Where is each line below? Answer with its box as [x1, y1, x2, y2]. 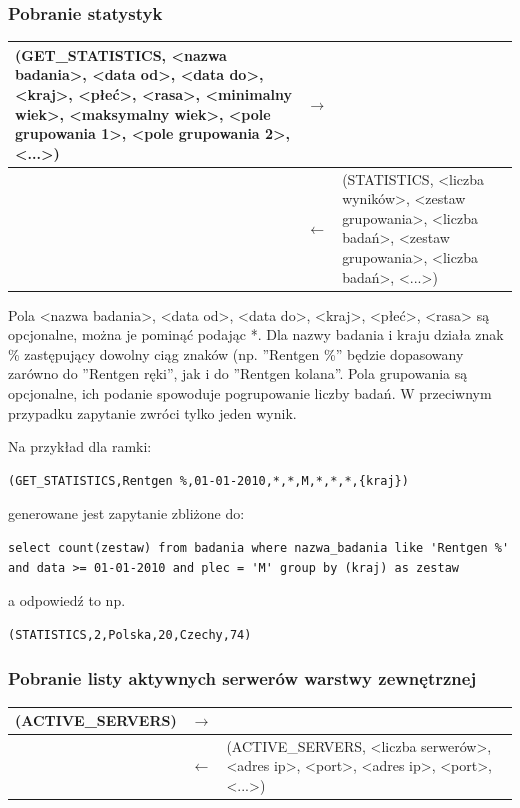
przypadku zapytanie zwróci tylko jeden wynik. [8, 402, 297, 423]
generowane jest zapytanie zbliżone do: [8, 503, 245, 524]
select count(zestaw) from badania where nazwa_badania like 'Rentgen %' [8, 540, 510, 555]
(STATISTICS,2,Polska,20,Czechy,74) [8, 627, 252, 642]
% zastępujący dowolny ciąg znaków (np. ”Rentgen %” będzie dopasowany [8, 343, 464, 364]
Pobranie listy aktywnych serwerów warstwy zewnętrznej [8, 666, 477, 691]
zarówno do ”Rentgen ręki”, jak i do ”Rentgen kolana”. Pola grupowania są [8, 363, 468, 384]
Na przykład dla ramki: [8, 436, 152, 457]
